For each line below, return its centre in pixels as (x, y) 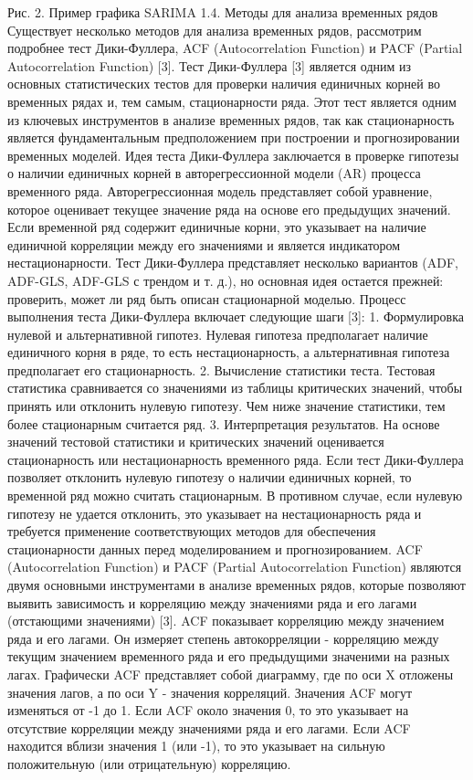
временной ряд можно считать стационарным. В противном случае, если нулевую (235, 495)
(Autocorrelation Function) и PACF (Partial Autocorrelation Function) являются (235, 567)
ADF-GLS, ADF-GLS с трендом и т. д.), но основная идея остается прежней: (226, 280)
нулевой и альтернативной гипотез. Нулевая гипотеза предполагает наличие (218, 334)
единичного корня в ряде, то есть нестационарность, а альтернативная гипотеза (229, 352)
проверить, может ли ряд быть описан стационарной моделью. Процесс (207, 298)
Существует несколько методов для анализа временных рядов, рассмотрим (215, 30)
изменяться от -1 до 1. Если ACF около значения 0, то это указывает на (208, 710)
